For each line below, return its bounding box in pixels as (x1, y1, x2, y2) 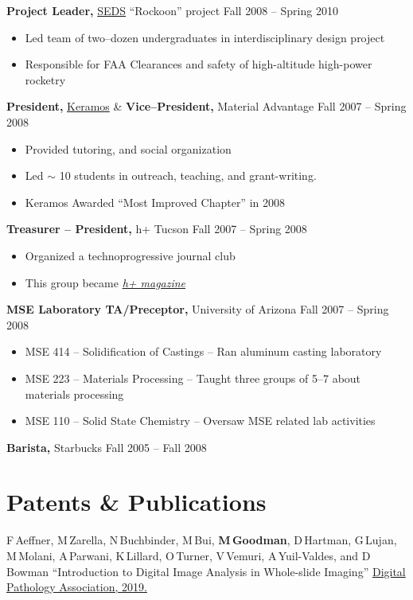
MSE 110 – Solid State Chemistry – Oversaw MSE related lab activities (25, 412, 376, 429)
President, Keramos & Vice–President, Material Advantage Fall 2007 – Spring (6, 98, 407, 115)
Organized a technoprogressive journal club (25, 247, 236, 263)
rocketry (25, 71, 66, 88)
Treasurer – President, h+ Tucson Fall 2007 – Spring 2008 (6, 220, 307, 237)
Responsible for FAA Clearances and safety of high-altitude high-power (25, 56, 372, 72)
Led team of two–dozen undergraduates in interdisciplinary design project (25, 29, 385, 45)
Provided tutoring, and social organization (25, 140, 232, 157)
